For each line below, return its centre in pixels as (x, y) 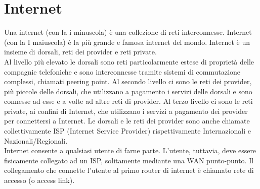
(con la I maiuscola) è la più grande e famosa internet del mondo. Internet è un (127, 42)
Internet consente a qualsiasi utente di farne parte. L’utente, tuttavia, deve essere (130, 150)
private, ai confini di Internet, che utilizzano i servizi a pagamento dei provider (126, 111)
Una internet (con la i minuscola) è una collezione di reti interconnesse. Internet (128, 32)
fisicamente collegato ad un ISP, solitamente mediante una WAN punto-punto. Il (129, 160)
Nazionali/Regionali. (36, 140)
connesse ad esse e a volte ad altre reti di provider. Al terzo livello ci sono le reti (128, 101)
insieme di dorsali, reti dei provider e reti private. (80, 52)
